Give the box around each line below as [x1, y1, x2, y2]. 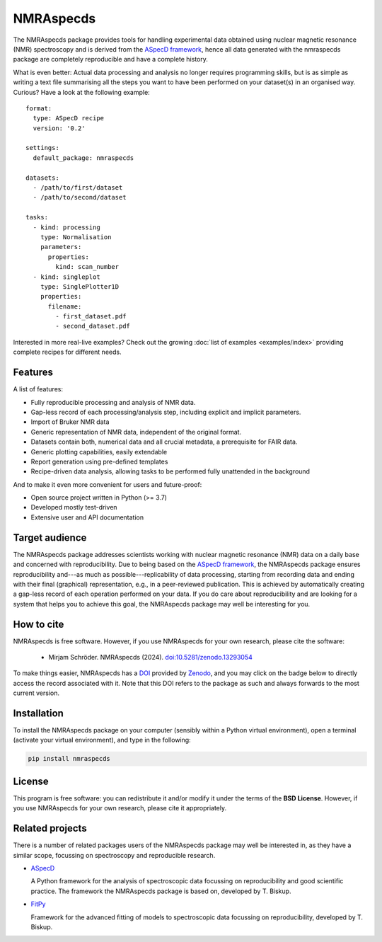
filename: [47, 302, 82, 311]
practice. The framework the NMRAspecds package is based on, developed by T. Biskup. [30, 887, 291, 895]
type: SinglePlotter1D [40, 282, 120, 290]
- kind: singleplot [33, 272, 100, 281]
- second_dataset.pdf [55, 322, 131, 331]
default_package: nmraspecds [33, 154, 134, 162]
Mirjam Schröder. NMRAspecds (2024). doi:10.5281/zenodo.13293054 [48, 653, 253, 662]
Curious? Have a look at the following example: [13, 88, 150, 96]
